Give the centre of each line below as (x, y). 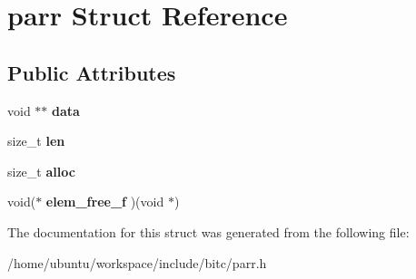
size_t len (36, 141)
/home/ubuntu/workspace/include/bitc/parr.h (137, 262)
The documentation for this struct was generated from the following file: (208, 231)
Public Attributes (92, 72)
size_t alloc (41, 171)
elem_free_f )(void (105, 202)
